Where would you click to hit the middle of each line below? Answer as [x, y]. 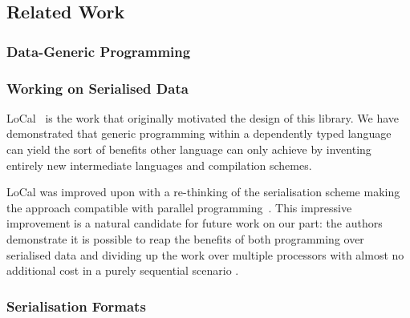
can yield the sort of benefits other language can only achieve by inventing [189, 149]
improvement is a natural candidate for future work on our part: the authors [195, 223]
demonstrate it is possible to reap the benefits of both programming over [185, 239]
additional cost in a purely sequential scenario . [123, 270]
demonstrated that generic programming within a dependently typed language [199, 133]
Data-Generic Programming [99, 51]
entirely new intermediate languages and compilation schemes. [159, 165]
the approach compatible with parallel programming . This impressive [179, 207]
